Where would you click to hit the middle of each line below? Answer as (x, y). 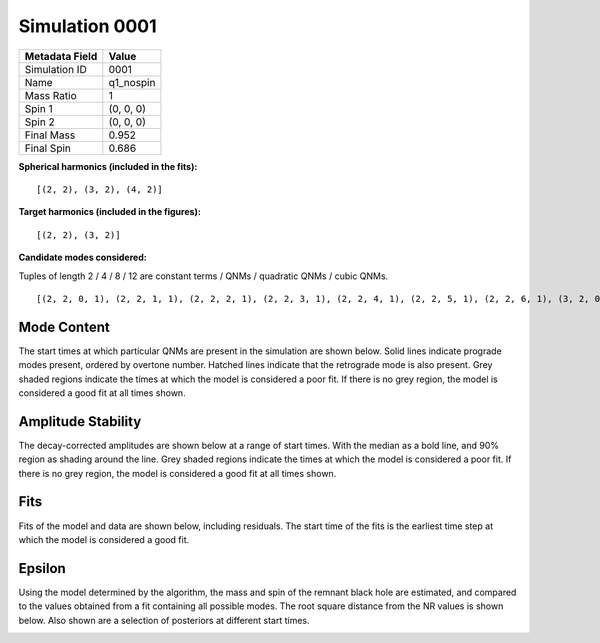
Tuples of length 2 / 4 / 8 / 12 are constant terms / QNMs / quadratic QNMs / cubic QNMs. (203, 276)
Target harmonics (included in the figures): (110, 212)
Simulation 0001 (87, 26)
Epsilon (42, 568)
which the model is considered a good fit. (104, 539)
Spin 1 (39, 108)
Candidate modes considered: (82, 257)
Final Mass (50, 135)
